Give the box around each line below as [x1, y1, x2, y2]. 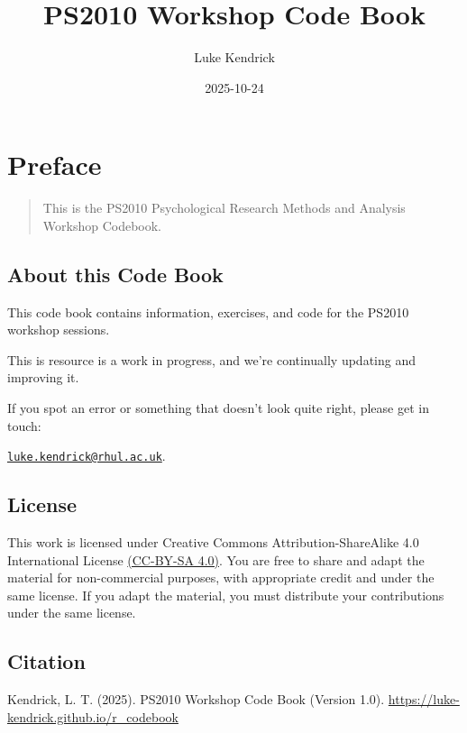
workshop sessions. [7, 320, 110, 339]
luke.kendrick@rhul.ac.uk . [7, 446, 166, 465]
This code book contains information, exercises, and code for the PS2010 [7, 302, 409, 321]
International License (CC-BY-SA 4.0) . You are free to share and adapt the [7, 550, 425, 569]
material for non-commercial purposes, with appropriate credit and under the [7, 568, 435, 587]
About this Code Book [7, 260, 224, 288]
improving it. [7, 368, 79, 387]
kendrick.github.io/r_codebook [7, 707, 179, 726]
